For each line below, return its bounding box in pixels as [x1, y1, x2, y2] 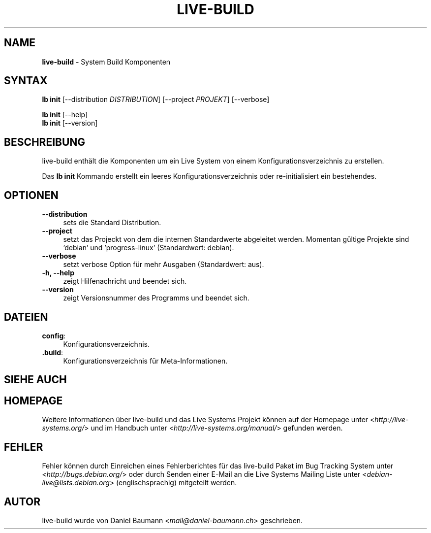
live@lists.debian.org [42, 478, 110, 487]
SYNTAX [4, 74, 48, 87]
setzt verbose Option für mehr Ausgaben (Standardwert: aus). [63, 260, 264, 269]
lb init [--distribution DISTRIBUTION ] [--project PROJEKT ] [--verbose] [42, 95, 270, 104]
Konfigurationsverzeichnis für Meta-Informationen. [63, 356, 228, 365]
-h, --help [42, 268, 74, 277]
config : [42, 331, 66, 340]
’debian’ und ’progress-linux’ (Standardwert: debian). [63, 243, 234, 252]
